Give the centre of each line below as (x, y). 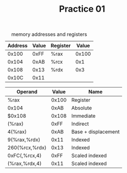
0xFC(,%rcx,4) (24, 156)
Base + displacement (95, 132)
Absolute (82, 108)
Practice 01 (82, 9)
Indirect (80, 124)
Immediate (84, 116)
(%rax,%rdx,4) (24, 164)
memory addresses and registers (49, 34)
